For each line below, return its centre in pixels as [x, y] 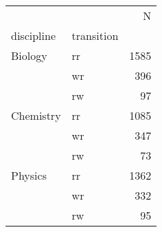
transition [95, 35]
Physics [29, 175]
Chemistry [36, 115]
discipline [33, 35]
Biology [29, 55]
